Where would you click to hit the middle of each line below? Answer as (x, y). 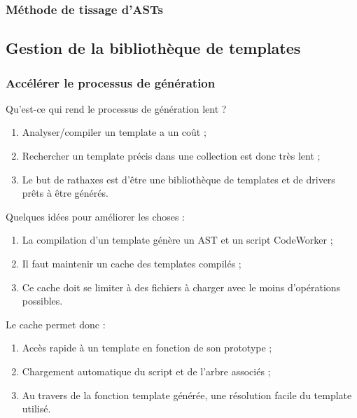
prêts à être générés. (65, 193)
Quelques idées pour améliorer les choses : (95, 216)
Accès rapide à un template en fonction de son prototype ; (147, 348)
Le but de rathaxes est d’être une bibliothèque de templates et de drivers (178, 179)
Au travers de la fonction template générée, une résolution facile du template (187, 395)
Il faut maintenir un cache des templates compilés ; (132, 263)
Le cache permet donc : (56, 324)
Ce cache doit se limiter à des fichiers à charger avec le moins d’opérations (181, 287)
